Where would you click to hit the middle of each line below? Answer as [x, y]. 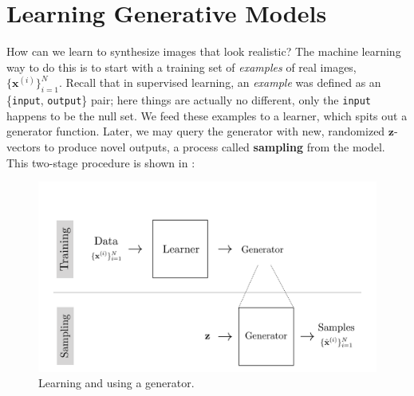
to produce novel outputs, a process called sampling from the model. [215, 146]
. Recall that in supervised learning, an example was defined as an [220, 82]
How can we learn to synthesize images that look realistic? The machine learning [204, 51]
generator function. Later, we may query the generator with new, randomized [196, 131]
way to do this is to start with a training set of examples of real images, [181, 67]
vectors [24, 146]
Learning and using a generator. [116, 383]
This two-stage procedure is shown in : [101, 162]
